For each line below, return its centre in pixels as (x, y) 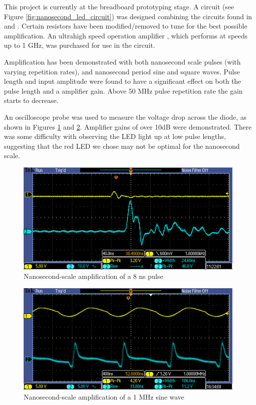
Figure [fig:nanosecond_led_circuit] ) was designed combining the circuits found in (128, 16)
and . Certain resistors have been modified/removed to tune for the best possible (126, 26)
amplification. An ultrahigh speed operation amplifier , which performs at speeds (126, 35)
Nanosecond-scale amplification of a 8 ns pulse (94, 276)
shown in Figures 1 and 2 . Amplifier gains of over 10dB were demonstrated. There (128, 126)
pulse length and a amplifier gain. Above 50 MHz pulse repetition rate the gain (123, 90)
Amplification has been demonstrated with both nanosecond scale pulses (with (122, 61)
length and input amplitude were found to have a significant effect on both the (123, 81)
